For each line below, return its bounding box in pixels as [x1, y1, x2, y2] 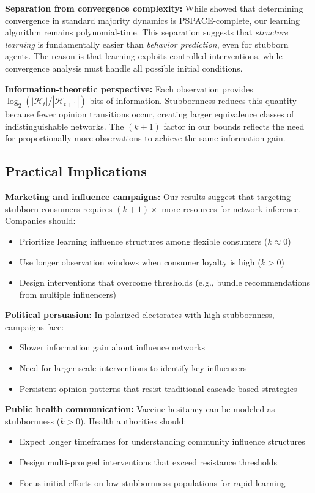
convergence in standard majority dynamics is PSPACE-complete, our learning [5, 13, 300, 26]
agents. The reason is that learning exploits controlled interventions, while [5, 50, 283, 62]
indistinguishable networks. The [5, 119, 124, 132]
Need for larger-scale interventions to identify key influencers [19, 361, 247, 374]
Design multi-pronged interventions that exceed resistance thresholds [19, 456, 277, 469]
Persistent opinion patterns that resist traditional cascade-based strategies [19, 382, 297, 395]
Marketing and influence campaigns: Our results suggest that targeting [5, 190, 291, 203]
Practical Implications [5, 161, 147, 180]
